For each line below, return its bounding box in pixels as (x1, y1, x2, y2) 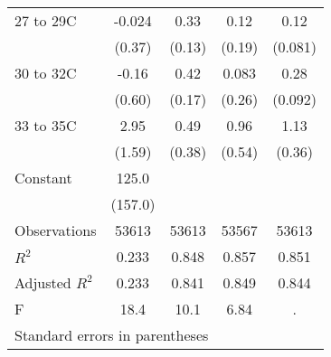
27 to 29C (14, 10, 77, 31)
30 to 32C (14, 62, 77, 83)
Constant (14, 167, 72, 188)
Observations (14, 220, 97, 240)
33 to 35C (14, 115, 77, 136)
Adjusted (14, 272, 71, 293)
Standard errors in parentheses (14, 324, 209, 345)
